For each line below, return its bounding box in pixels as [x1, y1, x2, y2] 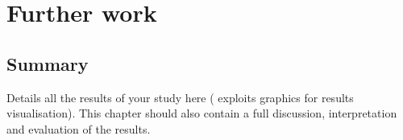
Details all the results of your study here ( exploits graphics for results [6, 89, 354, 105]
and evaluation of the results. [6, 120, 151, 137]
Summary [6, 51, 89, 76]
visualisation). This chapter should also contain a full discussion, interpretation [6, 105, 397, 121]
